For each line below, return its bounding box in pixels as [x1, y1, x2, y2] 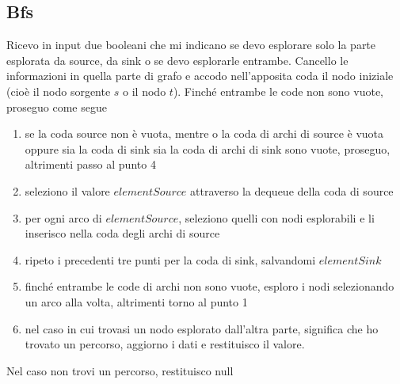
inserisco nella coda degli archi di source [25, 225, 220, 241]
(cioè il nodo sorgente [6, 82, 111, 99]
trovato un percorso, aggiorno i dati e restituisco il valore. [25, 336, 305, 352]
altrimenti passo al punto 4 [25, 156, 156, 173]
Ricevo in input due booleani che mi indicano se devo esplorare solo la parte [6, 36, 376, 53]
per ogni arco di [25, 209, 102, 226]
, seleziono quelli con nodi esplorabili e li [178, 209, 375, 226]
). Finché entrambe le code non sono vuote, [173, 82, 384, 99]
